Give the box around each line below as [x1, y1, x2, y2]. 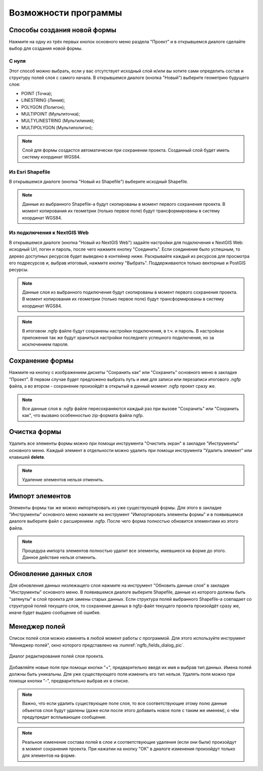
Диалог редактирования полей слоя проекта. [9, 653, 104, 659]
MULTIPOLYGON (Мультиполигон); [21, 124, 93, 130]
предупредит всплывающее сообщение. [22, 714, 107, 720]
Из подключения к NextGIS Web [9, 229, 89, 236]
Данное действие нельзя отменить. [22, 554, 97, 560]
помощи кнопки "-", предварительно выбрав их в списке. [9, 678, 129, 684]
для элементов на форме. [22, 752, 76, 758]
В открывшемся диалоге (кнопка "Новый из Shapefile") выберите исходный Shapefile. [9, 178, 188, 185]
